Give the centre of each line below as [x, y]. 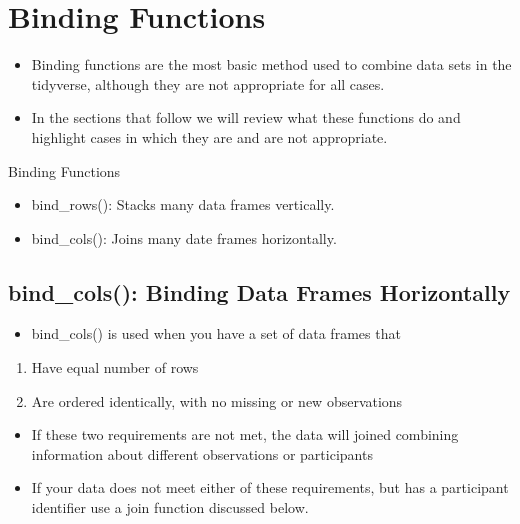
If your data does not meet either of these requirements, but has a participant [270, 487]
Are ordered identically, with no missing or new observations [217, 400]
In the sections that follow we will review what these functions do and [246, 117]
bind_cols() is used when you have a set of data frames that [216, 333]
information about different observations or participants [202, 453]
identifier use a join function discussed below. [170, 507]
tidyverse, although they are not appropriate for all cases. [208, 83]
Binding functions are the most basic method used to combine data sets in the [271, 64]
